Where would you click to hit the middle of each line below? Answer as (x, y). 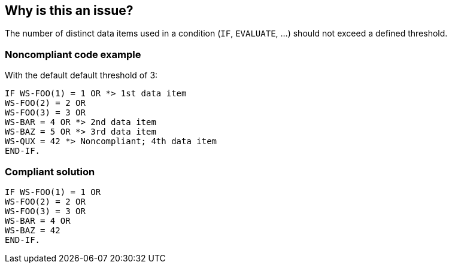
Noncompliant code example (73, 54)
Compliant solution (50, 171)
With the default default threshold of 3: (81, 75)
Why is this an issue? (69, 10)
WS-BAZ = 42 (33, 230)
